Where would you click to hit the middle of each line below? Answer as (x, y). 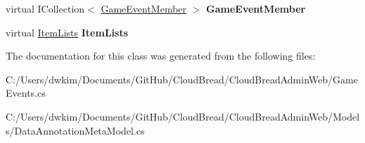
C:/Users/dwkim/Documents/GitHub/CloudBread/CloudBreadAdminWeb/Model (183, 116)
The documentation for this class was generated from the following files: (161, 56)
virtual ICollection (45, 8)
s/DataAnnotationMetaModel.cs (75, 130)
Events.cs (26, 93)
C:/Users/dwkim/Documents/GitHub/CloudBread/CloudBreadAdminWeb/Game (182, 79)
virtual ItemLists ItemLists (67, 32)
